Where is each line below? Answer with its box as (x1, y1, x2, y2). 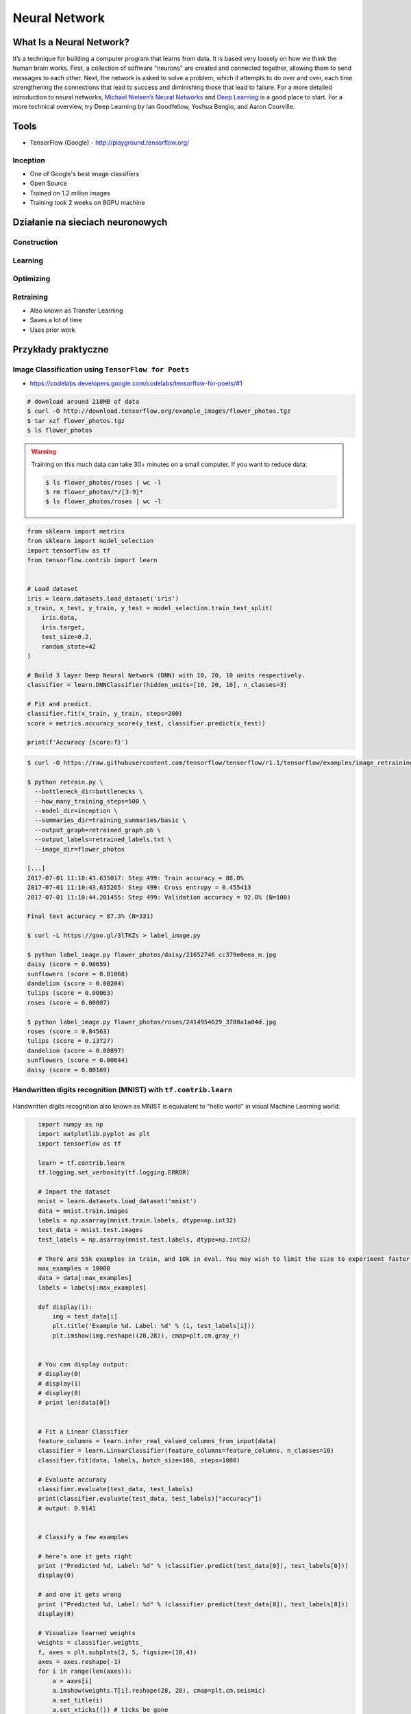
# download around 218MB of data (27, 398, 140, 405)
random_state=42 (41, 642, 96, 651)
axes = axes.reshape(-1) (38, 1658, 121, 1665)
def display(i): (38, 1303, 92, 1311)
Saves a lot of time (29, 316, 82, 324)
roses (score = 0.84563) (27, 1028, 111, 1035)
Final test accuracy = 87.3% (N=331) (27, 913, 154, 920)
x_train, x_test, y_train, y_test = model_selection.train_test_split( (27, 604, 273, 612)
